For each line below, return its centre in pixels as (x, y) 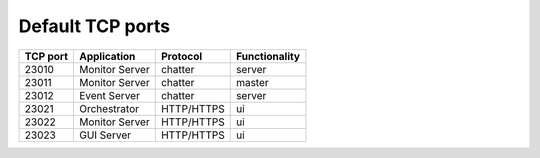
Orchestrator (109, 108)
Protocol (181, 56)
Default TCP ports (94, 26)
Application (107, 56)
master (252, 82)
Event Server (109, 95)
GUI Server (105, 135)
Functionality (267, 56)
